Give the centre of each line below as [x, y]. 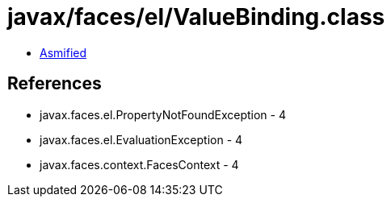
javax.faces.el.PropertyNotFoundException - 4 [163, 114]
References [55, 84]
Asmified [63, 52]
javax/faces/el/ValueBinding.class [196, 17]
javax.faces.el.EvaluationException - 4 [141, 139]
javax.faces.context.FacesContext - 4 [139, 164]
